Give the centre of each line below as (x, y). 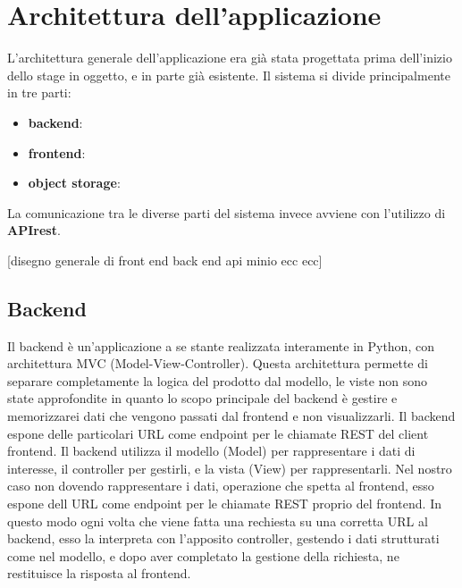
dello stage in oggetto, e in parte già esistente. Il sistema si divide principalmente (229, 75)
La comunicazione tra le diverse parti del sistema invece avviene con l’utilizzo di (227, 212)
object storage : (74, 183)
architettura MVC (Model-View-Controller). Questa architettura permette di (218, 363)
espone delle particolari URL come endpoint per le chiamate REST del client (218, 433)
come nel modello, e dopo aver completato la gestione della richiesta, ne (203, 555)
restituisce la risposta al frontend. (99, 573)
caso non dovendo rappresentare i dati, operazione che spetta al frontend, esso (221, 486)
